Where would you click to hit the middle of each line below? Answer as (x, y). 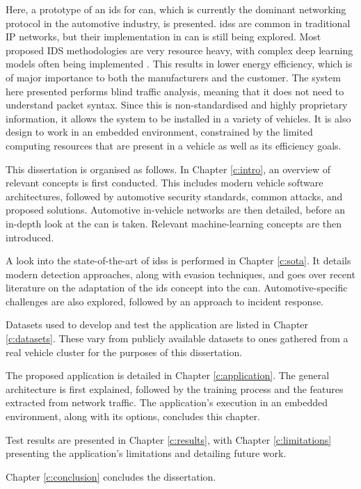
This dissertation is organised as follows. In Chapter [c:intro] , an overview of (168, 169)
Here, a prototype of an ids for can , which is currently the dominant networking (176, 9)
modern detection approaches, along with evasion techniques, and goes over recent (180, 274)
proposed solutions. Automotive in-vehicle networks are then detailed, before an (176, 210)
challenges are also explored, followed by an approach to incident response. (165, 301)
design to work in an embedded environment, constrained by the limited (159, 132)
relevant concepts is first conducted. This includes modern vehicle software (165, 183)
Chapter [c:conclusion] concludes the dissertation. (111, 476)
